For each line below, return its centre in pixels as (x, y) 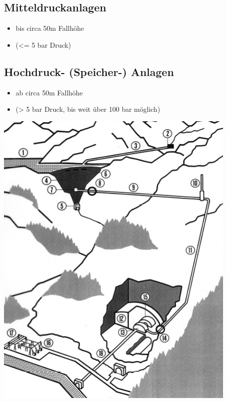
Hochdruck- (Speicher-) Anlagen (89, 71)
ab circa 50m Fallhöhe (49, 92)
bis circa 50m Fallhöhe (50, 28)
